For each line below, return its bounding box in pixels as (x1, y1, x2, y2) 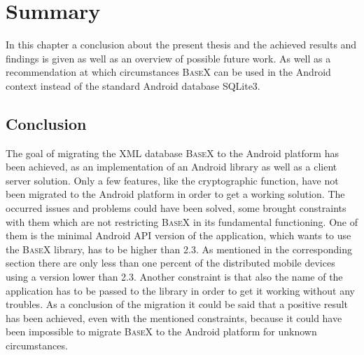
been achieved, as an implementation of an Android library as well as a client (6, 159, 337, 174)
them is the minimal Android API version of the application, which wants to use (6, 228, 351, 243)
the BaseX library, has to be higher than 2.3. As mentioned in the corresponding (6, 241, 352, 256)
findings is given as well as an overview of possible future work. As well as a (6, 51, 331, 65)
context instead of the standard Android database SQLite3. (6, 78, 260, 93)
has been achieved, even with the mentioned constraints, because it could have (6, 310, 342, 325)
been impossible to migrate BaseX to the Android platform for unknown (6, 324, 317, 339)
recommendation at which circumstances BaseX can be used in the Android (6, 65, 331, 79)
